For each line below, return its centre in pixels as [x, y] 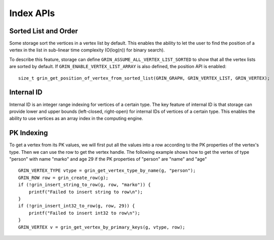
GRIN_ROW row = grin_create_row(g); [63, 177]
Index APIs [32, 13]
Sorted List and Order [43, 31]
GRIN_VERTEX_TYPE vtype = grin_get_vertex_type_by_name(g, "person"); [107, 171]
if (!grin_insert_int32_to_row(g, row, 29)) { [77, 206]
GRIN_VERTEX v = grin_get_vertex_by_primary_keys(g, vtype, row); [102, 227]
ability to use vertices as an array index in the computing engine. [76, 118]
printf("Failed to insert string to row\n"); [86, 192]
